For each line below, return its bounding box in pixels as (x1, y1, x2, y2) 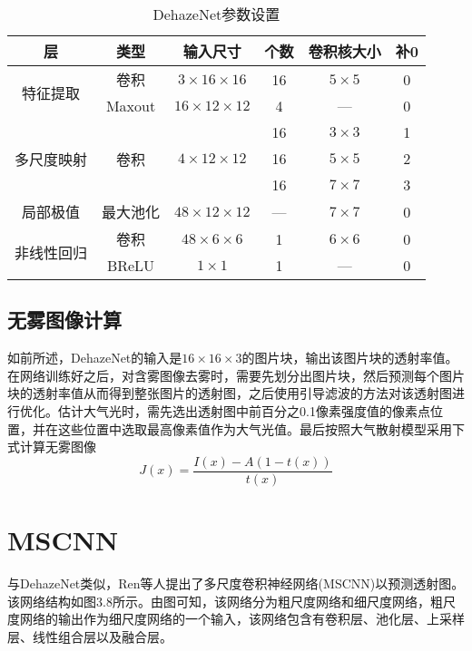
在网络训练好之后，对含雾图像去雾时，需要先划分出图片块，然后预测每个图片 (7, 365, 465, 384)
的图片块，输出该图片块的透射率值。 (241, 348, 458, 367)
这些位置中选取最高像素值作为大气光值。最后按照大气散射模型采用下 (57, 419, 465, 438)
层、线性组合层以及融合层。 (7, 627, 172, 646)
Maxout (105, 95, 156, 116)
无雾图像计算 (7, 306, 122, 334)
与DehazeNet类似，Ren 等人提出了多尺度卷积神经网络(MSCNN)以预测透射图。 (7, 573, 465, 592)
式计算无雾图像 (7, 437, 96, 456)
